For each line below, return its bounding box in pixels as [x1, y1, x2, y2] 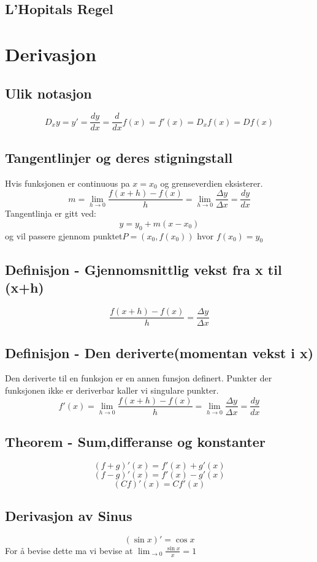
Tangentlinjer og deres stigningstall [5, 148, 233, 167]
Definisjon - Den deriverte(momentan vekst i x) [5, 343, 314, 362]
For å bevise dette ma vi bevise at [5, 544, 133, 556]
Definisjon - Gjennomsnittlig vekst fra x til [5, 260, 282, 279]
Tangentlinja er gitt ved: [5, 207, 97, 220]
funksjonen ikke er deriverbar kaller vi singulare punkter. [5, 383, 219, 396]
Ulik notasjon [5, 83, 92, 102]
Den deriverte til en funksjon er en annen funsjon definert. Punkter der [5, 372, 272, 384]
